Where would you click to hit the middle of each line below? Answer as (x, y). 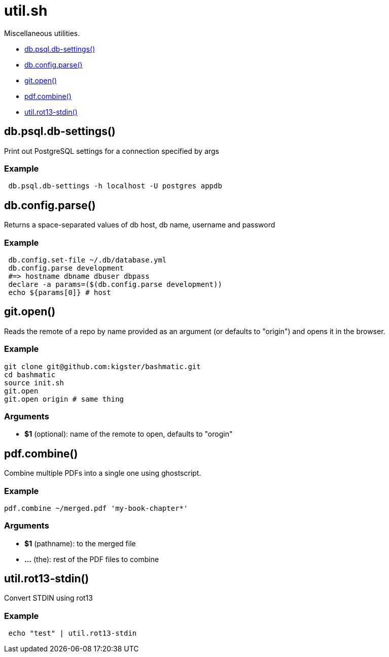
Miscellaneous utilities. (42, 33)
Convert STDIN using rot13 (48, 598)
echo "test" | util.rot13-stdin (73, 633)
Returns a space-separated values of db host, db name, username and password (140, 225)
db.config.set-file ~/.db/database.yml (87, 260)
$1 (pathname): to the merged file (80, 543)
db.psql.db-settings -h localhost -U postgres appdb (115, 186)
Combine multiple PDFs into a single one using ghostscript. (103, 473)
